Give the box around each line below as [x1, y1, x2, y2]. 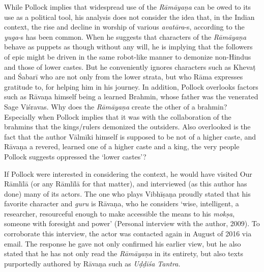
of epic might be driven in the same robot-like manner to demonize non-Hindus [4, 51, 251, 62]
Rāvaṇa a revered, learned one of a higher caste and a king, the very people [4, 141, 240, 152]
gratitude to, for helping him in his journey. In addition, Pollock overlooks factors [4, 81, 258, 92]
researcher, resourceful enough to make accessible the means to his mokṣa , [4, 208, 235, 219]
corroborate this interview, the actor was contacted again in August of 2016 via [4, 228, 252, 239]
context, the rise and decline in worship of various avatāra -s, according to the [4, 21, 245, 32]
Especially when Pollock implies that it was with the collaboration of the [4, 111, 231, 122]
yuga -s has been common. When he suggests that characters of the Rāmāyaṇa [4, 31, 247, 42]
